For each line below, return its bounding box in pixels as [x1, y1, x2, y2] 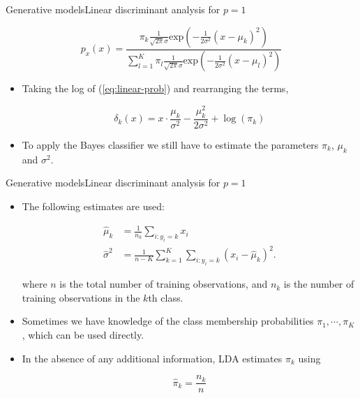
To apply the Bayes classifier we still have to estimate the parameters [22, 137, 319, 152]
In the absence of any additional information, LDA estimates [22, 351, 283, 365]
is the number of [283, 277, 354, 291]
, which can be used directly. [22, 327, 144, 341]
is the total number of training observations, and [59, 277, 268, 291]
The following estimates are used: [22, 198, 165, 213]
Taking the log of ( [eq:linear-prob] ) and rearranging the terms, [22, 81, 289, 96]
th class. [148, 290, 183, 304]
